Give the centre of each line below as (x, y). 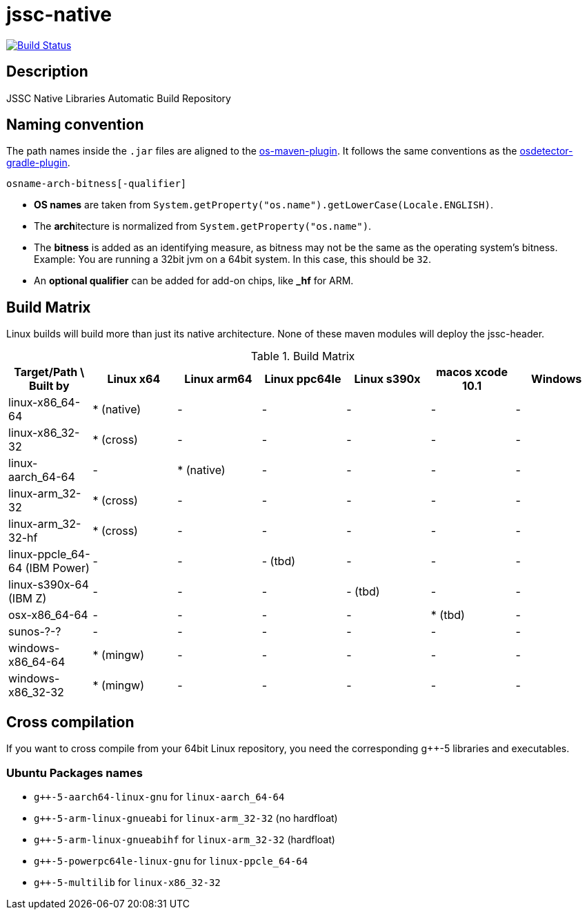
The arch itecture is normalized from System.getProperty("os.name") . (203, 226)
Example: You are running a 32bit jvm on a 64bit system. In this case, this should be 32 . (233, 259)
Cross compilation (70, 722)
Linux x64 (134, 379)
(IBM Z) (28, 599)
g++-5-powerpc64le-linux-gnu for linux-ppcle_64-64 (171, 860)
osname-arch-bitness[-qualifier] (97, 184)
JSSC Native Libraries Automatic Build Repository (119, 98)
